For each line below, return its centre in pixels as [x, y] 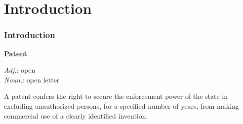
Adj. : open [20, 70]
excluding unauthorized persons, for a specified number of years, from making [121, 105]
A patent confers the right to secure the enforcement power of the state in [116, 96]
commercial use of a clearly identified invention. [76, 115]
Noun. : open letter [32, 79]
